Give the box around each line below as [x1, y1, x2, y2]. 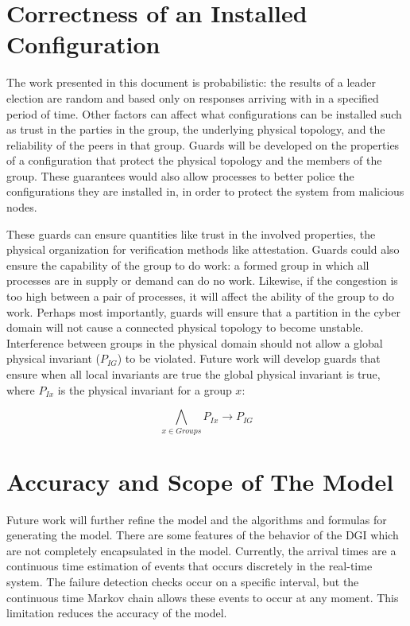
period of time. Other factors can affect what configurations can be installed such [6, 105, 402, 122]
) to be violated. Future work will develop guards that [117, 350, 381, 367]
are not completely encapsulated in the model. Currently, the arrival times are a [6, 542, 396, 558]
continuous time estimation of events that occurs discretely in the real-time [6, 558, 373, 574]
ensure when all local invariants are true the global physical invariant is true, [6, 366, 381, 382]
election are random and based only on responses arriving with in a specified [6, 89, 379, 106]
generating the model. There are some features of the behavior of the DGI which [6, 527, 399, 543]
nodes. [6, 199, 37, 216]
